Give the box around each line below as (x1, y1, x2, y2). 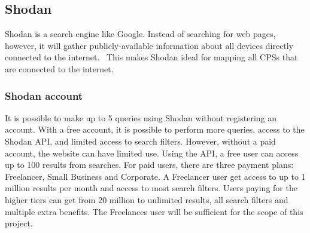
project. (5, 217, 33, 229)
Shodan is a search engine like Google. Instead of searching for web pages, (5, 27, 276, 40)
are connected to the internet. (5, 62, 114, 75)
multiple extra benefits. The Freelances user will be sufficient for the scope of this (5, 205, 303, 217)
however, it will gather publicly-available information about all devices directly (5, 39, 294, 51)
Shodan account (5, 88, 83, 103)
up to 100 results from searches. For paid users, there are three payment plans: (5, 158, 294, 171)
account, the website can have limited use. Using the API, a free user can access (5, 146, 299, 159)
